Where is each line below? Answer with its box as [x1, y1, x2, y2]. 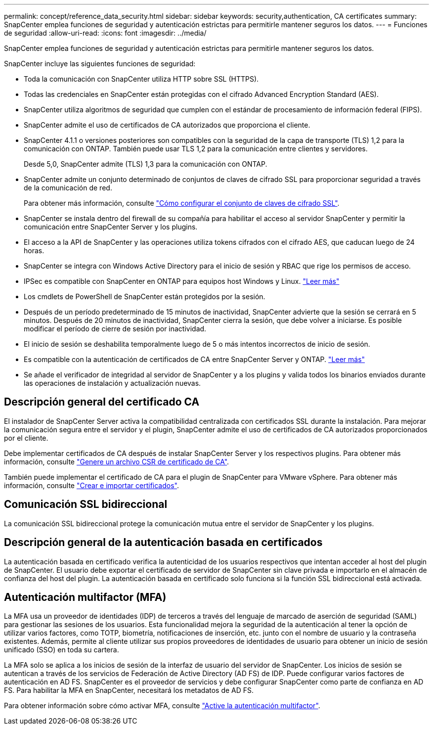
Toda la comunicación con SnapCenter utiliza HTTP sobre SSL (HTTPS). [24, 75, 259, 83]
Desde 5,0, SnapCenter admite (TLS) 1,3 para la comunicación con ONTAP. [24, 160, 267, 168]
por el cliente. [4, 433, 48, 442]
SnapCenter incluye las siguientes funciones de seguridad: [4, 59, 196, 68]
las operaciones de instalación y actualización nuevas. [24, 379, 201, 387]
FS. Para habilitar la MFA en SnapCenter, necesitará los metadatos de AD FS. [4, 686, 254, 695]
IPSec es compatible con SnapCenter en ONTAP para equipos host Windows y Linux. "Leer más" [24, 277, 340, 285]
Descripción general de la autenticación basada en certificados [4, 536, 323, 549]
